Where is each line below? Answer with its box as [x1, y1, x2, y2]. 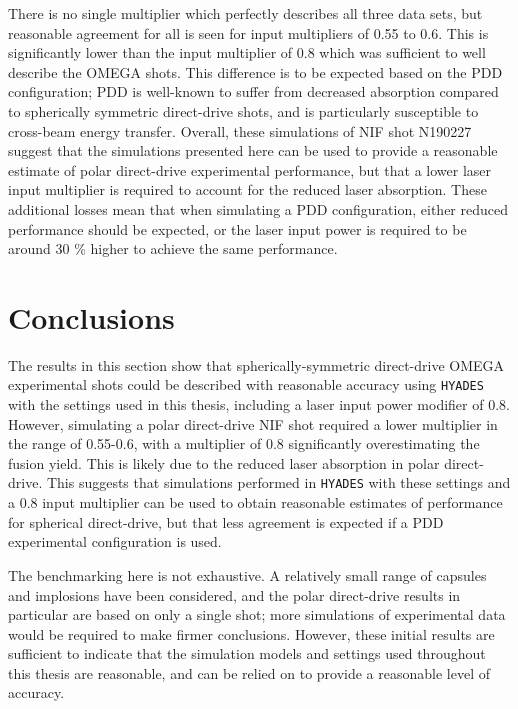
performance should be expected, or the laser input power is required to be [8, 218, 467, 239]
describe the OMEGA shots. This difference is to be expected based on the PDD [8, 61, 503, 82]
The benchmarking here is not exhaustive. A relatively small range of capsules [8, 564, 487, 585]
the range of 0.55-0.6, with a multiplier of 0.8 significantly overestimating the [8, 433, 480, 454]
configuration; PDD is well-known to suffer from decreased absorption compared [8, 81, 499, 102]
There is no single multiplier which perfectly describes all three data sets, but [8, 3, 483, 23]
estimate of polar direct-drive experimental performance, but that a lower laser [8, 159, 492, 180]
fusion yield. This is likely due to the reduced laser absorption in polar [8, 452, 440, 473]
